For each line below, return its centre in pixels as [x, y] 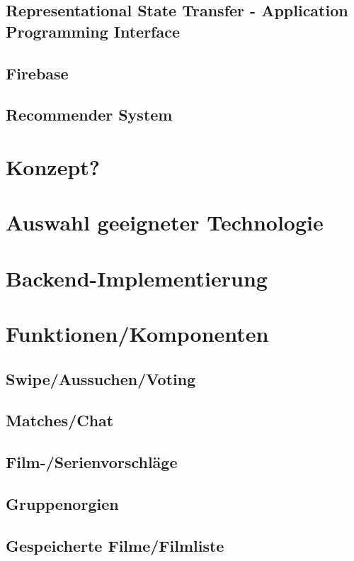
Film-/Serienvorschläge [92, 462]
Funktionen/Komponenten [137, 334]
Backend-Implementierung [137, 278]
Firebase [37, 73]
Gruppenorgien [62, 503]
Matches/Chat [60, 420]
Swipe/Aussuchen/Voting [101, 378]
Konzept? [53, 166]
